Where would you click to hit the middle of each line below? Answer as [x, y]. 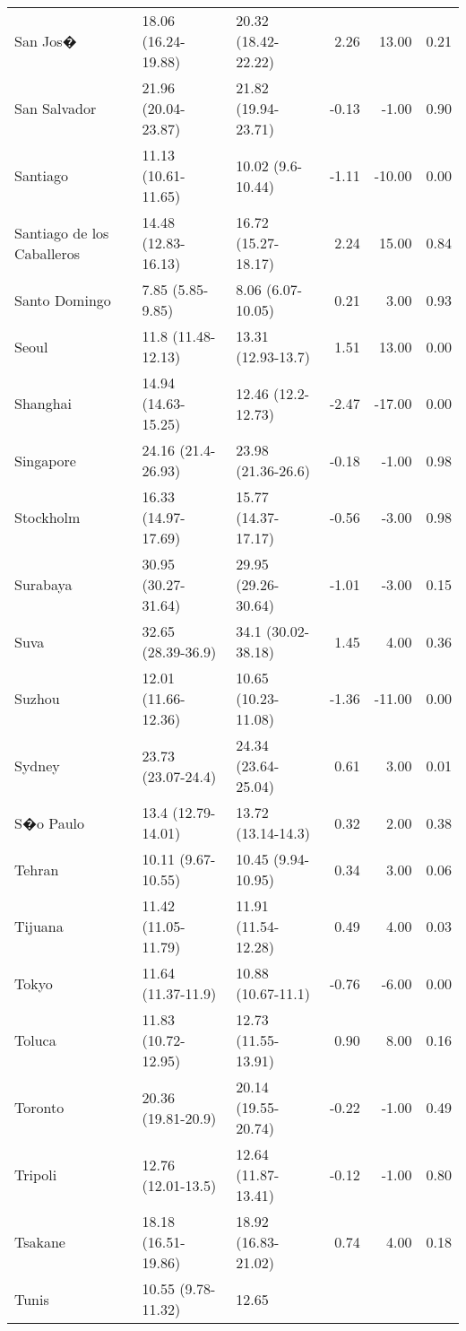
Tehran [37, 869]
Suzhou [37, 698]
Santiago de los [62, 232]
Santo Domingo [63, 300]
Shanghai [43, 403]
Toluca [35, 1040]
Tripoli [36, 1174]
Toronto [39, 1107]
